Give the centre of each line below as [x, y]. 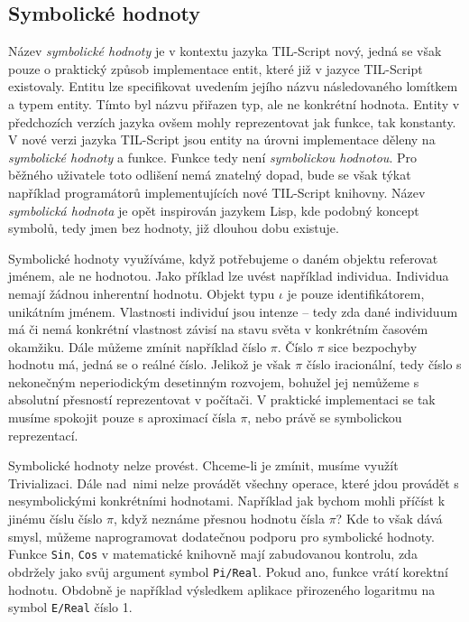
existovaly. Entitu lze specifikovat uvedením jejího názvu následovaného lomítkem [233, 86]
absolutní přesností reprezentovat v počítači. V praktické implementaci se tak [222, 399]
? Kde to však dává [389, 519]
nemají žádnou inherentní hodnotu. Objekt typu [142, 293]
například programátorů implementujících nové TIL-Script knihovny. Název [217, 192]
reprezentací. [43, 435]
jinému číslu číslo [55, 519]
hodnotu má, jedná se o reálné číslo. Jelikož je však [150, 364]
